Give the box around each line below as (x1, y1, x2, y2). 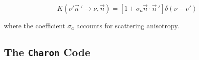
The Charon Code (4, 44, 90, 59)
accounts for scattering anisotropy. (76, 20, 179, 30)
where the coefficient (4, 20, 66, 30)
